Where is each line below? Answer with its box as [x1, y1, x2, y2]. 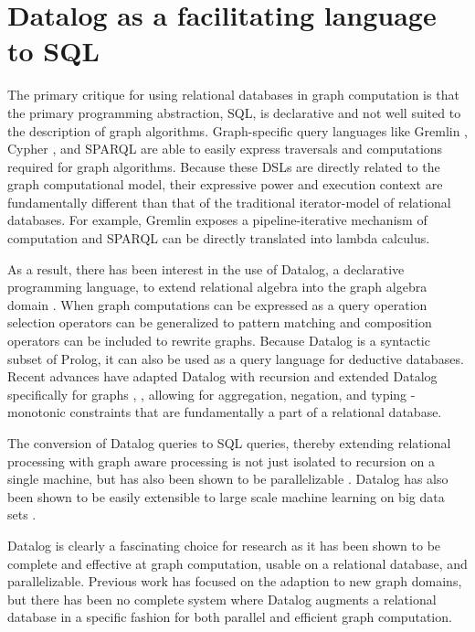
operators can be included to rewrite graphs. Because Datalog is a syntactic [7, 331, 430, 350]
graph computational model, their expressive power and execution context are [7, 175, 443, 194]
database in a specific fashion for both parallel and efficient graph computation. [7, 607, 452, 627]
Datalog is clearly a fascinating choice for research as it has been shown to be [7, 535, 441, 554]
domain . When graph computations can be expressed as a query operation [7, 295, 427, 314]
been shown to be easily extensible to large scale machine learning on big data [7, 487, 445, 506]
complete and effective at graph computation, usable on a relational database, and [7, 553, 468, 573]
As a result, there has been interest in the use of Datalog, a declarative [7, 259, 405, 278]
